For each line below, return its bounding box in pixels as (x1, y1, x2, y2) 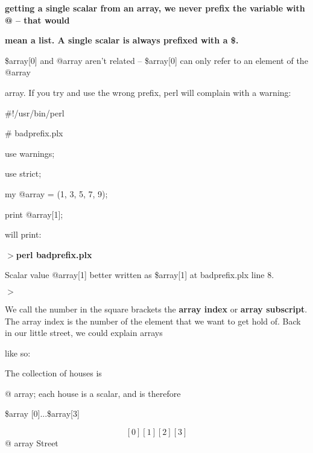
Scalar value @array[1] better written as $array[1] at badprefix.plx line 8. (5, 268, 274, 281)
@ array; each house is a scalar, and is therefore (5, 387, 181, 399)
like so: (5, 346, 31, 359)
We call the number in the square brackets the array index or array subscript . (5, 302, 308, 315)
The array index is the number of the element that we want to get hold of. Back (5, 314, 301, 327)
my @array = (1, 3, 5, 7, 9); (5, 187, 108, 200)
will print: (5, 228, 42, 241)
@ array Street (5, 437, 58, 449)
